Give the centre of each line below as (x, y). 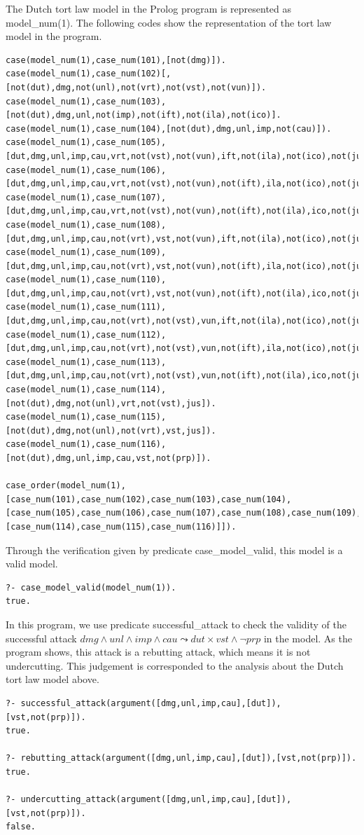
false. (21, 827)
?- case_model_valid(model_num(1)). (91, 587)
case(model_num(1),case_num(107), (86, 197)
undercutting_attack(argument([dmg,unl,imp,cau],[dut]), (156, 800)
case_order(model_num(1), (66, 486)
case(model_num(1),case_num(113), (86, 362)
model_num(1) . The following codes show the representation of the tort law (169, 22)
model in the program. (54, 36)
